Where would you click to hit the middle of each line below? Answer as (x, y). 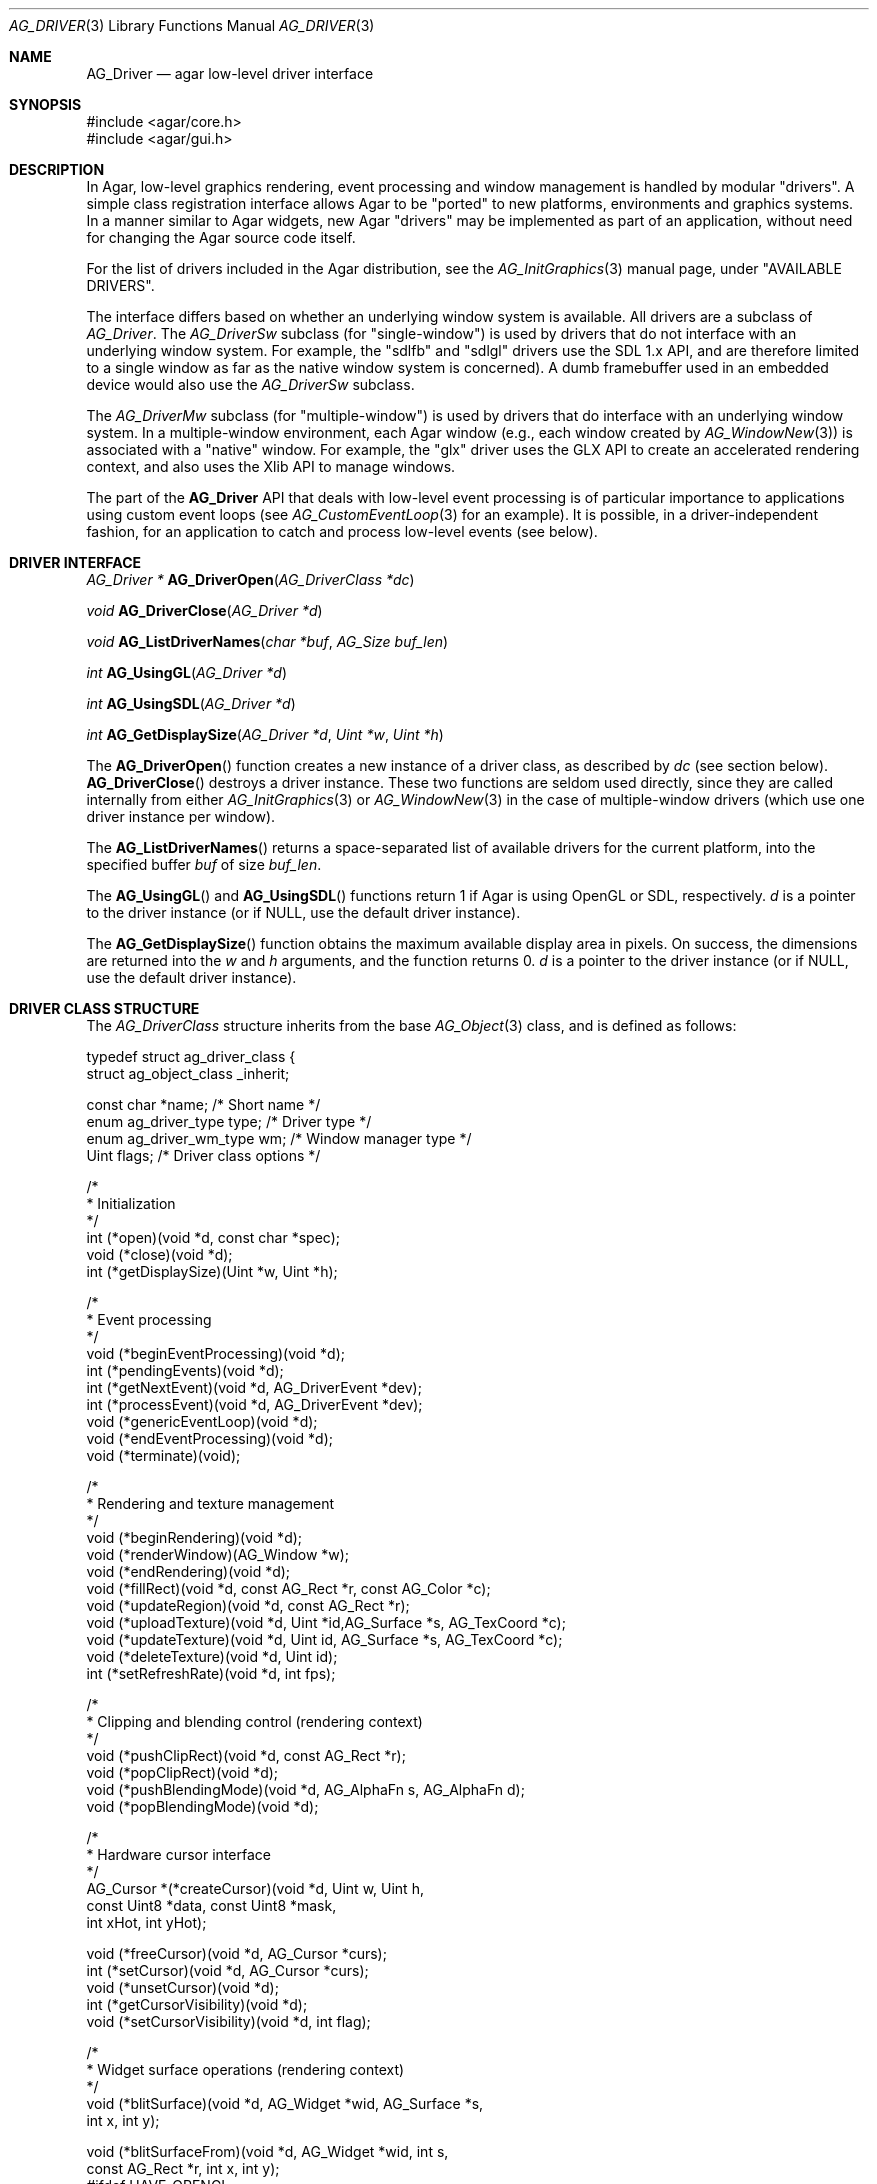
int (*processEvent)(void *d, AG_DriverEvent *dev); (254, 1404)
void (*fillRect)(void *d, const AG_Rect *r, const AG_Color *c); (288, 1588)
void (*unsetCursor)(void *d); (182, 1987)
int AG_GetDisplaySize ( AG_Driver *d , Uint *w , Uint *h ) (265, 734)
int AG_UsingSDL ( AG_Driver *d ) (191, 703)
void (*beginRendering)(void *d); (194, 1537)
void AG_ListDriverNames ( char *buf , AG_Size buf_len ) (267, 641)
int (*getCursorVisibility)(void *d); (197, 2004)
